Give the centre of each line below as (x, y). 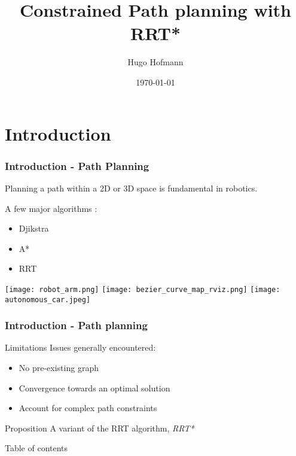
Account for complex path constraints (88, 408)
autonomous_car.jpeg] (48, 300)
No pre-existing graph (59, 367)
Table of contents (36, 448)
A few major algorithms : (51, 208)
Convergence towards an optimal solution (94, 387)
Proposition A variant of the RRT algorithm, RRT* (100, 428)
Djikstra (34, 228)
